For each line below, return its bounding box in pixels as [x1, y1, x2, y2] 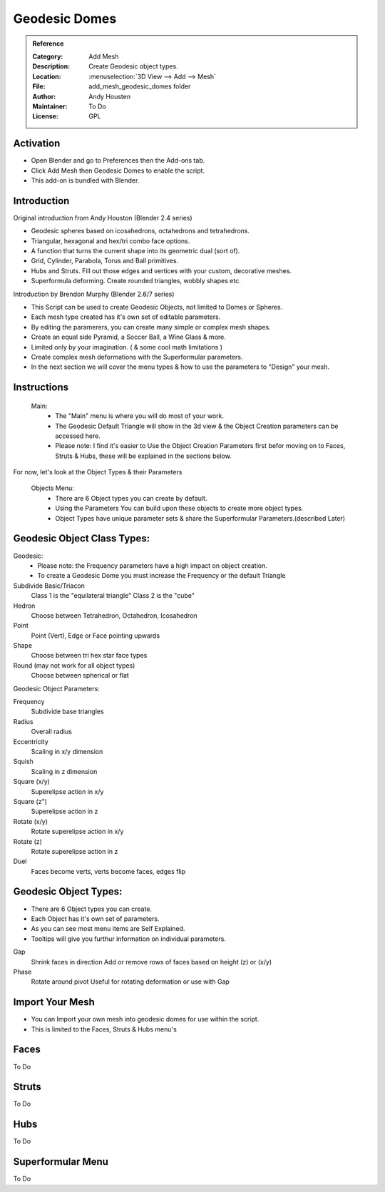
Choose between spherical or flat [31, 671, 130, 680]
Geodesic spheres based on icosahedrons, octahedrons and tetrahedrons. [31, 227, 250, 235]
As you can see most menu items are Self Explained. [31, 924, 185, 933]
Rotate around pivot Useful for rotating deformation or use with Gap [31, 977, 230, 986]
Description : [32, 62, 71, 71]
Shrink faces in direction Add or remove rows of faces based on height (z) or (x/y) [31, 957, 272, 966]
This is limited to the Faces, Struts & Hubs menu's [31, 1024, 178, 1034]
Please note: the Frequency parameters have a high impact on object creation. [37, 561, 267, 570]
